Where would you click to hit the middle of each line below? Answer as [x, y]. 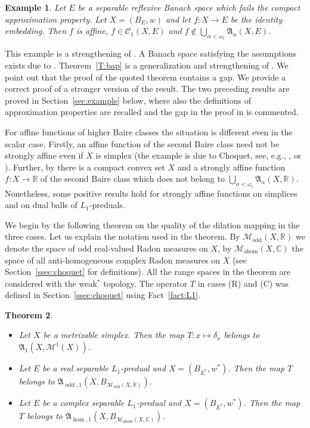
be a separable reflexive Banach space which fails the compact [189, 7]
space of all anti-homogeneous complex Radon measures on [113, 260]
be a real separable [75, 368]
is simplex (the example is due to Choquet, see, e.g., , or [199, 155]
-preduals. [107, 205]
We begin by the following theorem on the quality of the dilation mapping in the [152, 224]
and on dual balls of [41, 205]
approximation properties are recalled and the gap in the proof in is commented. [152, 112]
